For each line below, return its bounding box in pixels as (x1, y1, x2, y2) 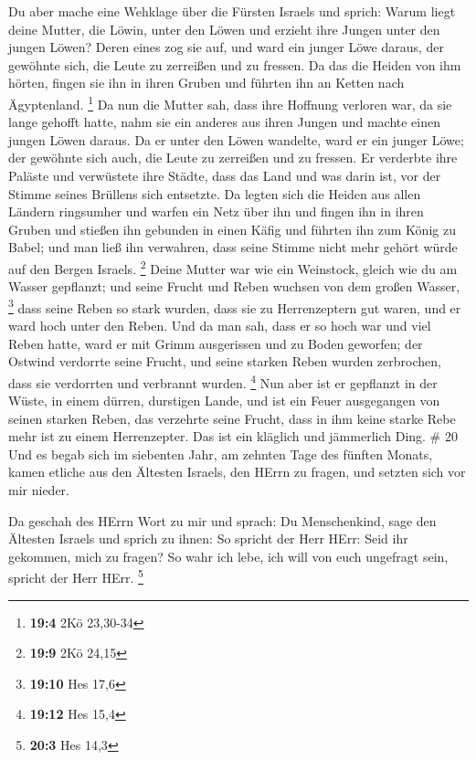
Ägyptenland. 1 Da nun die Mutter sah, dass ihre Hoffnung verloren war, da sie (8, 91, 452, 113)
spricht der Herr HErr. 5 (8, 565, 143, 587)
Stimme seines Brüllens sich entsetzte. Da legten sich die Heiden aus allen (8, 184, 421, 203)
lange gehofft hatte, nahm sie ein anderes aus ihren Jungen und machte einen (8, 112, 440, 132)
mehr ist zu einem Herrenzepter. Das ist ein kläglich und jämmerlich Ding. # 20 (8, 427, 458, 446)
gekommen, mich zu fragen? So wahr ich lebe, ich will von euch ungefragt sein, (8, 546, 449, 565)
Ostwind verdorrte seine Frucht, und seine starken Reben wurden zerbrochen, (8, 352, 441, 371)
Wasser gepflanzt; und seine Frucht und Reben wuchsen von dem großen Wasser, (8, 277, 460, 296)
